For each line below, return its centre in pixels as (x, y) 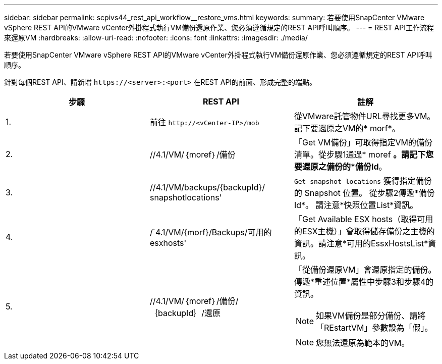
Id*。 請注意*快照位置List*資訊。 (356, 205)
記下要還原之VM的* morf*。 (347, 128)
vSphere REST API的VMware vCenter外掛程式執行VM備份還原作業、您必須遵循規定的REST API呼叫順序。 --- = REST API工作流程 (219, 28)
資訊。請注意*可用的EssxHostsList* (361, 243)
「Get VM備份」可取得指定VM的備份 (363, 142)
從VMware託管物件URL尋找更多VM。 (365, 116)
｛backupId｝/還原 (185, 313)
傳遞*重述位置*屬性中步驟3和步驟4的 (364, 282)
